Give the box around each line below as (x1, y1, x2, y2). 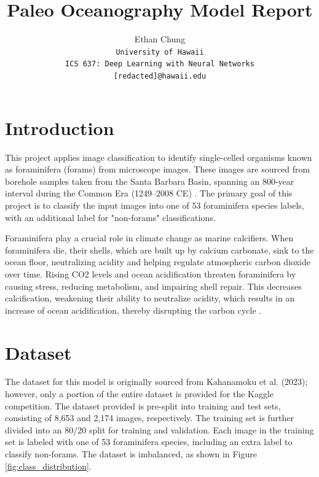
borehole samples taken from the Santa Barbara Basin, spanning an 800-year (5, 174, 294, 187)
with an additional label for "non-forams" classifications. (5, 211, 216, 223)
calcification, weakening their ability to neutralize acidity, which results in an (5, 292, 295, 304)
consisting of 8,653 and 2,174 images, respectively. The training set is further (5, 411, 294, 424)
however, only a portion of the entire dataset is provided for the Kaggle (5, 387, 274, 400)
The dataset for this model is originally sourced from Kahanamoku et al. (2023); (5, 375, 308, 388)
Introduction (5, 115, 114, 140)
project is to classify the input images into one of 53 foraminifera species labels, (5, 199, 304, 211)
